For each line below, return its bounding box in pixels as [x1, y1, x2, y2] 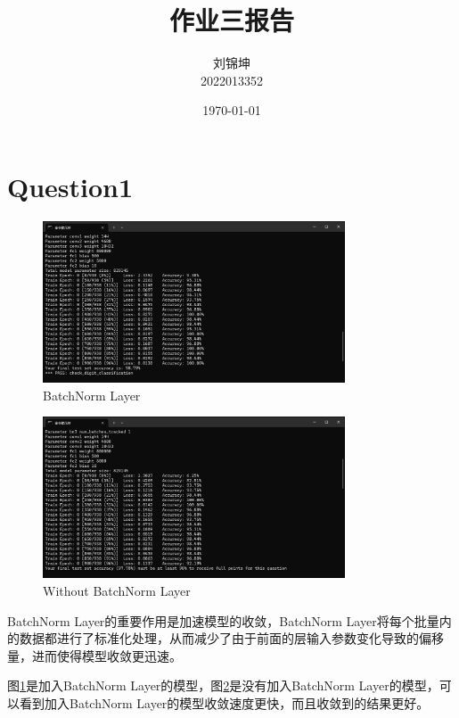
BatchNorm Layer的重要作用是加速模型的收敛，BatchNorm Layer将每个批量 [7, 611, 439, 630]
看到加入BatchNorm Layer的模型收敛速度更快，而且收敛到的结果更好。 [19, 693, 430, 712]
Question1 [7, 168, 134, 204]
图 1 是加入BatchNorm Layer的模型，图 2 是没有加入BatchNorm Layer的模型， [7, 676, 439, 695]
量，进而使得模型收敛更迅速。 [7, 646, 182, 664]
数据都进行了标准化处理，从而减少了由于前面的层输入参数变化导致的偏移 [19, 629, 444, 648]
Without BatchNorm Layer [43, 581, 191, 599]
